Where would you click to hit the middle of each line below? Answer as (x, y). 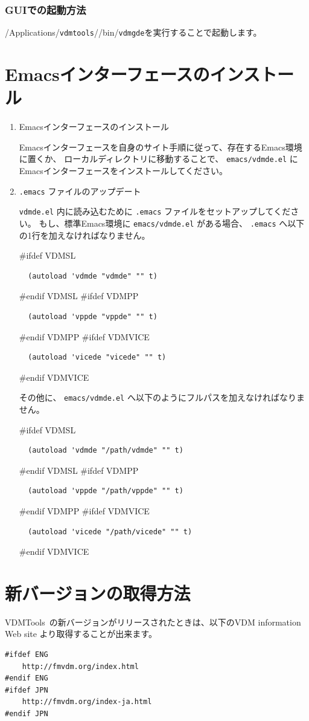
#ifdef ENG (27, 655)
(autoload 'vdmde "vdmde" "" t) (93, 276)
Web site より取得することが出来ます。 (81, 634)
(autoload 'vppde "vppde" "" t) (93, 316)
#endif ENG (27, 678)
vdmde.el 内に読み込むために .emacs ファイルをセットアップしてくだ (155, 211)
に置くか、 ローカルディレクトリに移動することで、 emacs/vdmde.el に (158, 159)
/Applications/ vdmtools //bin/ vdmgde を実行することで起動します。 (133, 32)
